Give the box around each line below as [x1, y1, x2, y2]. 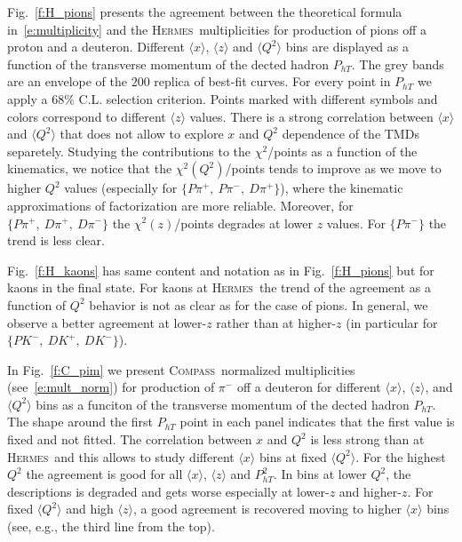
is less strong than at [310, 430, 425, 449]
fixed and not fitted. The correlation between [7, 430, 252, 449]
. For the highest [355, 447, 446, 466]
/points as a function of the [267, 141, 418, 160]
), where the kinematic [280, 179, 403, 197]
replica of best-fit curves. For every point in [154, 72, 391, 91]
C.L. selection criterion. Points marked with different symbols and [78, 89, 438, 108]
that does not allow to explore [60, 124, 224, 143]
